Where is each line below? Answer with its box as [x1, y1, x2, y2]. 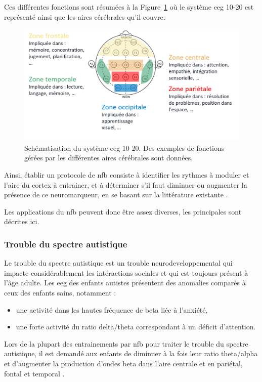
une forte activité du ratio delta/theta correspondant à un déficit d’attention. [16, 321, 256, 332]
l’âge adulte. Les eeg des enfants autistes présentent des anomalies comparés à [4, 277, 246, 288]
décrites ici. [4, 216, 39, 227]
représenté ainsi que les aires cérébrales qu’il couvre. [4, 11, 165, 22]
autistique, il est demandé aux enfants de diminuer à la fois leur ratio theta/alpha [4, 348, 258, 359]
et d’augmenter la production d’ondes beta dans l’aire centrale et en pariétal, [4, 358, 243, 368]
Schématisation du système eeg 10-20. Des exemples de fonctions [24, 142, 225, 153]
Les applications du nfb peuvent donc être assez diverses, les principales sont [4, 206, 242, 217]
